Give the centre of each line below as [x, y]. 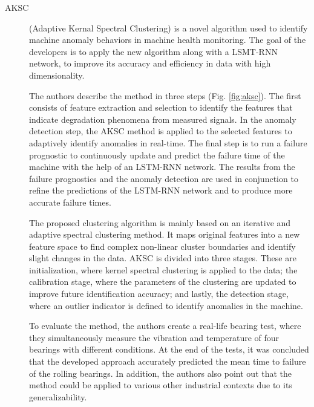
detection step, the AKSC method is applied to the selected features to [161, 131]
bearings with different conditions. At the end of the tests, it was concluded [169, 349]
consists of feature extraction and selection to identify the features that [161, 107]
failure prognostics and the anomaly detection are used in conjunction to [164, 178]
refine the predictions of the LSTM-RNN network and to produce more [161, 190]
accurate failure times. [70, 202]
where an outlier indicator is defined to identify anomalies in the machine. [166, 305]
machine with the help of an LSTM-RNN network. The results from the [162, 167]
